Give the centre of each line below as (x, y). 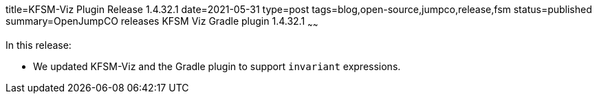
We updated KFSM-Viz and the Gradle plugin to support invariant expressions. (217, 66)
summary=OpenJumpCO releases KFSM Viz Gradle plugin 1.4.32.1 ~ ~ (162, 22)
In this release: (39, 45)
